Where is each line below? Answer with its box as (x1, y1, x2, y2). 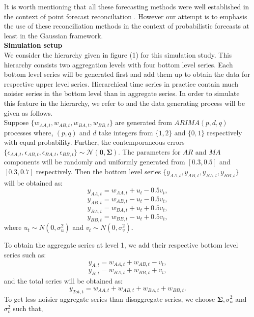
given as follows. (4, 107, 53, 118)
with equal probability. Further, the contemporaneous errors (4, 137, 185, 147)
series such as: (4, 249, 46, 259)
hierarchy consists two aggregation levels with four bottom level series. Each (4, 59, 233, 69)
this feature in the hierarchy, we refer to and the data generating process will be (4, 97, 245, 108)
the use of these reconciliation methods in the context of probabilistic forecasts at (4, 21, 250, 31)
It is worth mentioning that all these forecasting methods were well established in (4, 1, 249, 11)
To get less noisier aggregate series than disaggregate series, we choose (4, 293, 215, 304)
